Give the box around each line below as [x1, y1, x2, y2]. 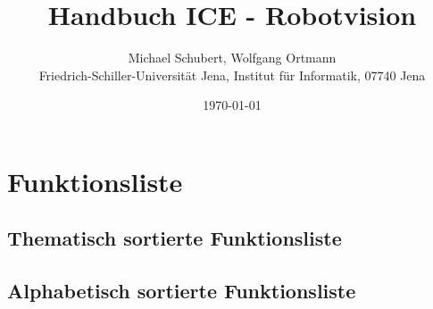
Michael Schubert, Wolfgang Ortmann [128, 48, 337, 67]
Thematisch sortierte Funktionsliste [7, 224, 342, 252]
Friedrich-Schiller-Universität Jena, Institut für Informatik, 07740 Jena [38, 65, 426, 84]
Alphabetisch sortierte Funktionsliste [7, 277, 356, 305]
